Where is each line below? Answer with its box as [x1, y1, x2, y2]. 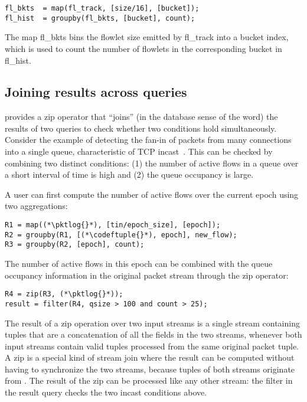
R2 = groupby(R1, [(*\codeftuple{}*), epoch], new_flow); [5, 230, 237, 239]
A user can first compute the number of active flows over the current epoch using [5, 188, 299, 200]
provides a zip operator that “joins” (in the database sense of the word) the [5, 110, 278, 123]
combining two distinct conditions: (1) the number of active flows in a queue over [5, 156, 299, 169]
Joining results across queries [5, 83, 187, 101]
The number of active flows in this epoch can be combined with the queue [5, 257, 273, 270]
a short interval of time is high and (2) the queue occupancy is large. [5, 168, 254, 181]
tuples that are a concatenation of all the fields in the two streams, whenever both [5, 328, 302, 341]
